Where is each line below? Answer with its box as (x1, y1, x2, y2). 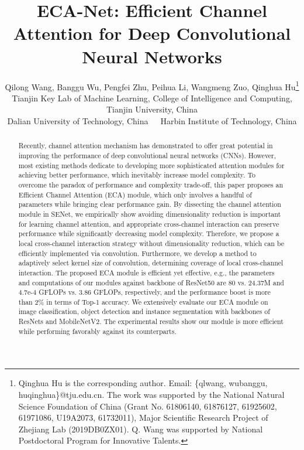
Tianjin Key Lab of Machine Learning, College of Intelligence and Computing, (12, 91, 292, 104)
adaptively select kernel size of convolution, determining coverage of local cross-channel (18, 258, 284, 268)
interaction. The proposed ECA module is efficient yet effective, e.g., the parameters (18, 267, 275, 277)
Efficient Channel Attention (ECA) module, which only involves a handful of (18, 189, 252, 199)
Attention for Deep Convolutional (13, 21, 291, 45)
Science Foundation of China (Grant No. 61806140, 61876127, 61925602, (18, 400, 277, 412)
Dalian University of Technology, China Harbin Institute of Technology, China (7, 114, 297, 127)
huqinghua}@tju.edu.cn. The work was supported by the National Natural (18, 388, 285, 401)
